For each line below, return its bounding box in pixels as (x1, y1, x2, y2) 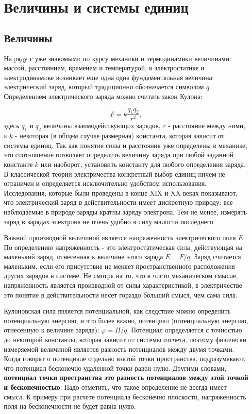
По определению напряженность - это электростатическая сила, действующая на (4, 242, 242, 252)
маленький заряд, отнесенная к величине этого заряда (4, 251, 163, 262)
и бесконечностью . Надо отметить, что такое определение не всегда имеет (4, 382, 227, 392)
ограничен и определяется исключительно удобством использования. (4, 178, 207, 188)
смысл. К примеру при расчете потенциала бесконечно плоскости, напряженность (4, 391, 246, 401)
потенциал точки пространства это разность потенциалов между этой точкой (4, 372, 249, 382)
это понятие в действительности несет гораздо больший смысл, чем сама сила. (4, 289, 237, 299)
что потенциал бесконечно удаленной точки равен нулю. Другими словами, (4, 363, 227, 373)
